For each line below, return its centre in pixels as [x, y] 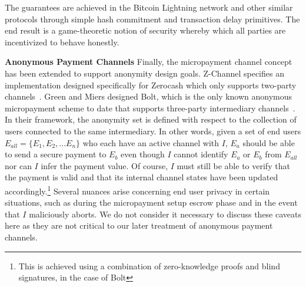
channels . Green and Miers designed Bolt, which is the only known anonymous [149, 96]
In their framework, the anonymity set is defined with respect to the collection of [151, 119]
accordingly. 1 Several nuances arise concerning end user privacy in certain [137, 190]
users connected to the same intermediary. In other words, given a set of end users [153, 131]
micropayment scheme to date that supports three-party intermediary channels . [150, 108]
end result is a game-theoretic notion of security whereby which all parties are [145, 30]
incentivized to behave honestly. [62, 42]
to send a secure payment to [56, 154]
